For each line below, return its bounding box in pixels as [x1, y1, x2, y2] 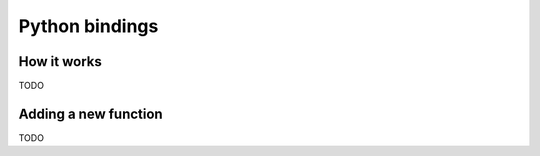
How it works [18, 53, 102, 70]
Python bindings [18, 15, 159, 37]
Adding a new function [18, 105, 164, 122]
